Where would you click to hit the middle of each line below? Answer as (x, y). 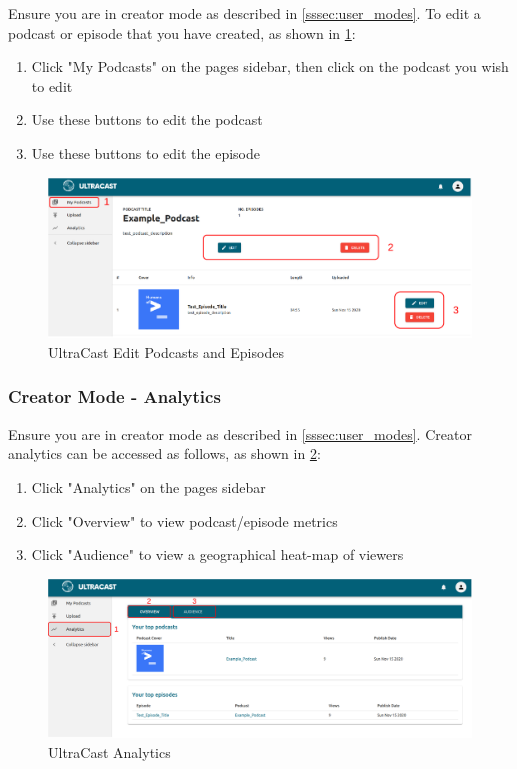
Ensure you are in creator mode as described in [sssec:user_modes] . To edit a (244, 13)
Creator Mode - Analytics (114, 396)
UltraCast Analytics (109, 751)
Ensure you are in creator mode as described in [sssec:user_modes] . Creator (240, 433)
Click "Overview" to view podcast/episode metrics (184, 520)
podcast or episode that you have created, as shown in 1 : (182, 32)
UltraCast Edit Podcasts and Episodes (166, 351)
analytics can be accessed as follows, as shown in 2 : (164, 453)
